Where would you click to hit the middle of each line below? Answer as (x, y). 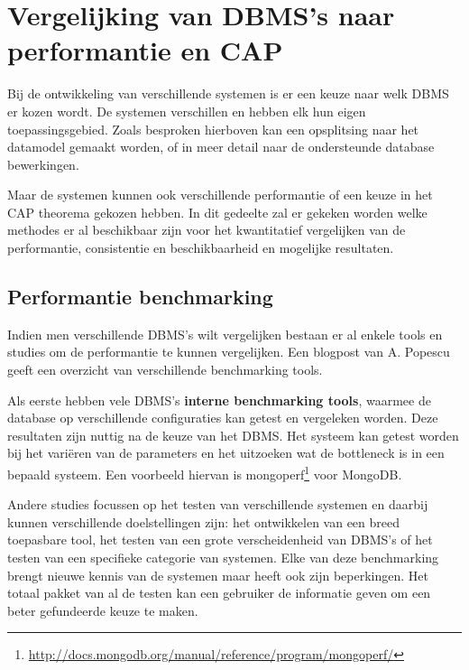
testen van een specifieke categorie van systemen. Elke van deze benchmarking (223, 558)
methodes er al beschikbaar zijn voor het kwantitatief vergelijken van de (207, 230)
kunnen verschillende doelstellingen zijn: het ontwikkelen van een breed (204, 521)
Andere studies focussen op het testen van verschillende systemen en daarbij (218, 504)
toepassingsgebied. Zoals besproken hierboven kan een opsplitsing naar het (213, 129)
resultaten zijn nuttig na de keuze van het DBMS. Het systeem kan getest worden (233, 435)
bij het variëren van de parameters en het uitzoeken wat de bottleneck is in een (226, 453)
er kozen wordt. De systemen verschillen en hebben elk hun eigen (187, 111)
